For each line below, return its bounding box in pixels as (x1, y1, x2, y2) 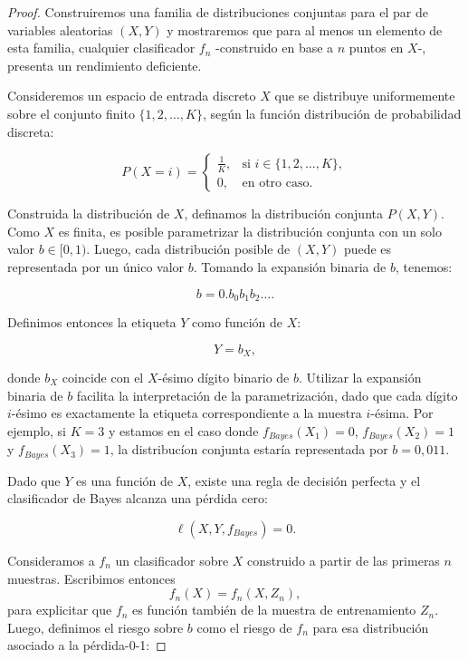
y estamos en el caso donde (108, 421, 259, 440)
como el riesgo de (196, 617, 292, 636)
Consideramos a (7, 550, 95, 569)
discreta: (7, 121, 54, 141)
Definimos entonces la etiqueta (7, 312, 177, 331)
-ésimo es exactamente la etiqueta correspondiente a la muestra (11, 403, 362, 422)
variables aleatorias (7, 20, 113, 39)
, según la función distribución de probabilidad (202, 103, 462, 122)
